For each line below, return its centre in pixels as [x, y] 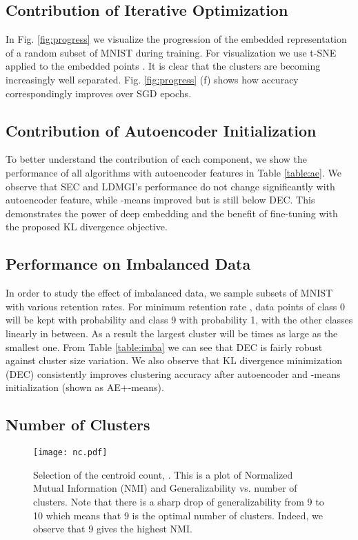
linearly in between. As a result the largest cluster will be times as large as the [172, 333]
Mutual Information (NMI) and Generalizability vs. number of [165, 488]
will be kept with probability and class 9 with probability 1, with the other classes [179, 320]
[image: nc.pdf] [70, 453]
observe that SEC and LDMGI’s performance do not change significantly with [170, 186]
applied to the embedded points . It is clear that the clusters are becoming [163, 66]
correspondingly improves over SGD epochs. [99, 93]
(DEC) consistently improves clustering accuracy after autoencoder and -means [173, 373]
